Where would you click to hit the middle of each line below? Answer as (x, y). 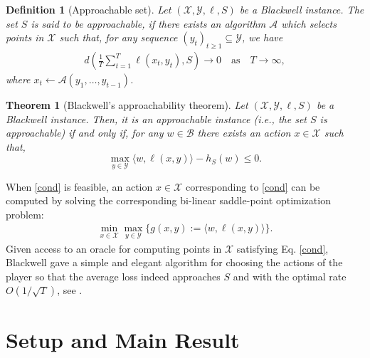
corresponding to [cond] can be (253, 186)
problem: (25, 214)
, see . (70, 290)
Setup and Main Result (123, 339)
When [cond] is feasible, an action (79, 186)
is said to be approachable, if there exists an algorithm (148, 23)
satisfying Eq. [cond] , (282, 248)
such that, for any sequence (118, 37)
